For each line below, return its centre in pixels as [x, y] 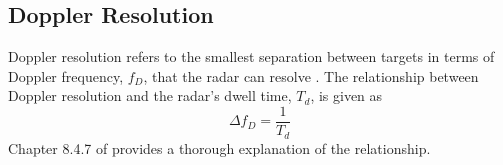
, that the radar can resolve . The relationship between [311, 75]
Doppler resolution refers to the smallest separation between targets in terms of [251, 56]
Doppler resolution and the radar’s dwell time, [150, 95]
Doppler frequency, [66, 75]
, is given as [346, 95]
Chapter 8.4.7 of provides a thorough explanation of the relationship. [219, 147]
